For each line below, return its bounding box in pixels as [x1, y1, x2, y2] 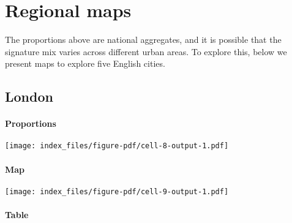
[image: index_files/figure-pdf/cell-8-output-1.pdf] [5, 142, 229, 151]
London [5, 87, 53, 106]
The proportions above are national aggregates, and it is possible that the [5, 33, 282, 46]
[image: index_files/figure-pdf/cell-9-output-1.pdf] [5, 187, 229, 196]
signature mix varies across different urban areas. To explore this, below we [5, 45, 287, 58]
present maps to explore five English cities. [5, 57, 165, 70]
